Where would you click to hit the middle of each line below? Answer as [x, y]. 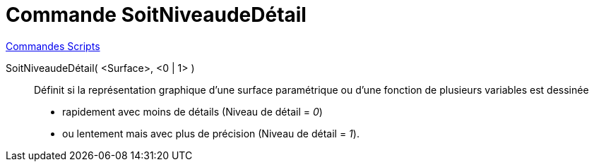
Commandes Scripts [53, 46]
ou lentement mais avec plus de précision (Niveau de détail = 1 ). [211, 133]
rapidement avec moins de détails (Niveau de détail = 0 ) [192, 111]
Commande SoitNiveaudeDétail [156, 15]
